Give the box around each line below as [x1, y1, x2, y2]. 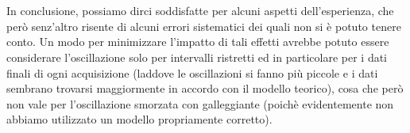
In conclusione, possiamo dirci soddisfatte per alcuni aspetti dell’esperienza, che [6, 2, 394, 19]
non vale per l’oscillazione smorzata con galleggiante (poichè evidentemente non [6, 95, 394, 112]
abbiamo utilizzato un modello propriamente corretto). [6, 111, 273, 127]
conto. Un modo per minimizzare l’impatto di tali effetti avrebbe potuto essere [6, 33, 389, 50]
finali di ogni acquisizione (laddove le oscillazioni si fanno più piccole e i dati [6, 64, 378, 81]
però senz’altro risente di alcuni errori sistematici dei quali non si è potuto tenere [6, 17, 401, 34]
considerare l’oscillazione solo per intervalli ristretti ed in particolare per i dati [6, 48, 388, 65]
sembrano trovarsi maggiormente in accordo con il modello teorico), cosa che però [6, 80, 404, 97]
